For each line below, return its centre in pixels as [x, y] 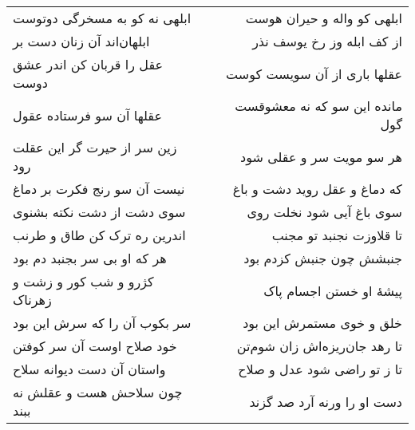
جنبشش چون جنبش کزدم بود [323, 258]
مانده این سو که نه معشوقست [318, 106]
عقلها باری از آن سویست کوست [314, 73]
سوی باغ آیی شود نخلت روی [324, 212]
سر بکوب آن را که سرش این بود [102, 323]
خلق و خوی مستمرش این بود [322, 323]
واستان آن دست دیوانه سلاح [89, 369]
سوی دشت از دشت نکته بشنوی [99, 212]
